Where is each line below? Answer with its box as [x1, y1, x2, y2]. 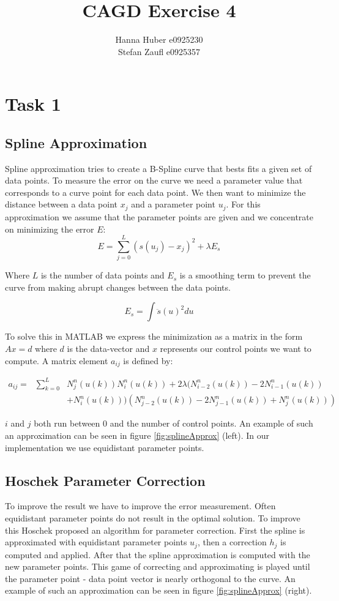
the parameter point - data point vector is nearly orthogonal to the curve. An [5, 572, 296, 584]
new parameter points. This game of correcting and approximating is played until [5, 560, 310, 573]
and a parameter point [131, 198, 215, 211]
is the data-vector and [67, 342, 150, 355]
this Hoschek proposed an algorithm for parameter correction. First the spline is [5, 523, 305, 536]
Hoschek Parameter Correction [5, 471, 206, 490]
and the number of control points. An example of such [110, 417, 313, 430]
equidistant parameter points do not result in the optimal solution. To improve [5, 512, 300, 524]
